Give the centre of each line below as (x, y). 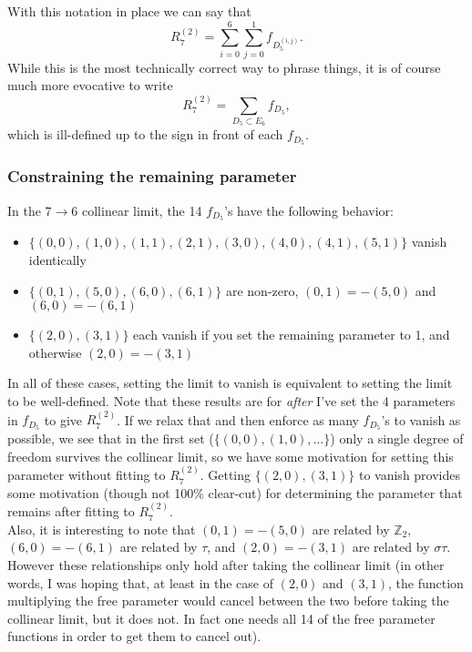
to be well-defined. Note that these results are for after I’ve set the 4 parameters (231, 400)
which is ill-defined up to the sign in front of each (145, 134)
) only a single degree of (397, 438)
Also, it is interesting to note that (102, 529)
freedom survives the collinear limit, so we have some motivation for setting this (231, 456)
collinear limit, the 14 (142, 210)
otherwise (55, 352)
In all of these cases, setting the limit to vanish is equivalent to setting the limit (230, 383)
